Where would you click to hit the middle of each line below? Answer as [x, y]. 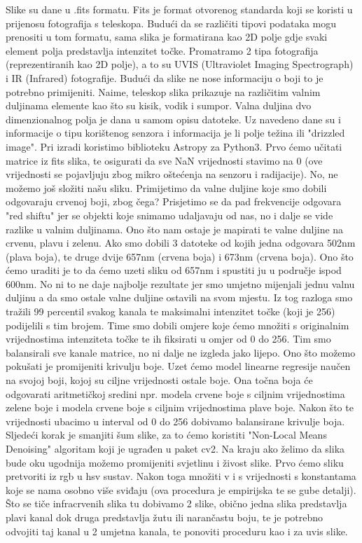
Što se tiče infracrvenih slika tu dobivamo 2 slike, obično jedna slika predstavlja [176, 503]
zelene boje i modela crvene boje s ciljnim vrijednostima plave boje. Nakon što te [180, 407]
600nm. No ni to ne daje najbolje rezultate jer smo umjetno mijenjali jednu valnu [180, 283]
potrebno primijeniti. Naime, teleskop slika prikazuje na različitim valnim [163, 91]
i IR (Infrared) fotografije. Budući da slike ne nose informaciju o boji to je [165, 77]
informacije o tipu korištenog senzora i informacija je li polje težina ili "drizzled [175, 133]
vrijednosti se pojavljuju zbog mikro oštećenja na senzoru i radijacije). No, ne [172, 174]
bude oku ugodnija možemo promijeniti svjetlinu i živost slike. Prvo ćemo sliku [175, 462]
